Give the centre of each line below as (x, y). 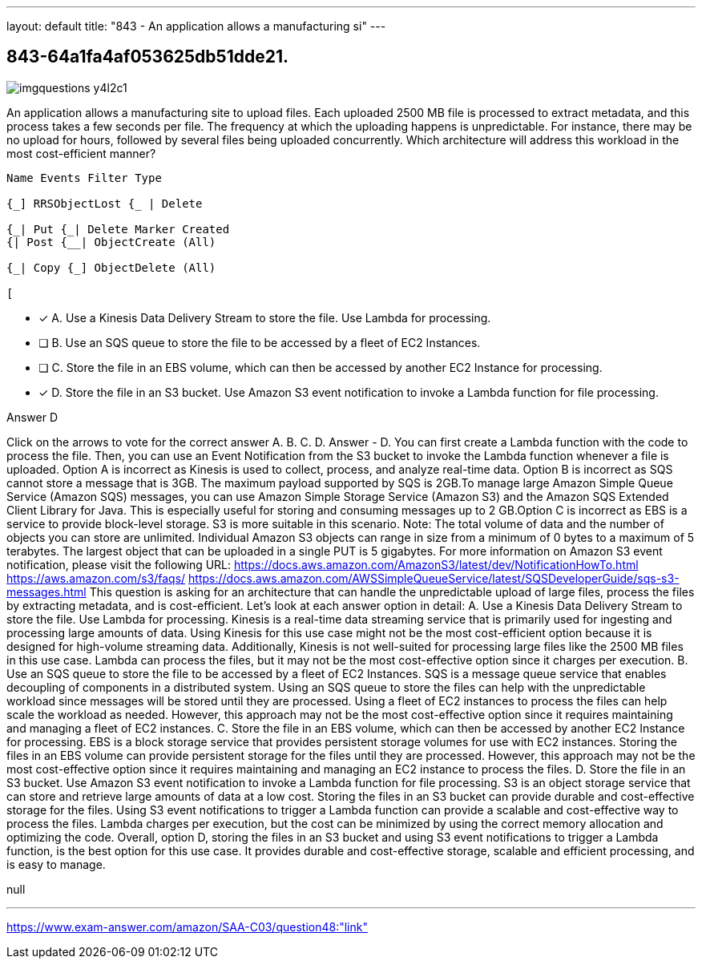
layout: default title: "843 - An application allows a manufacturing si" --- (196, 26)
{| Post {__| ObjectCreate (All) (111, 242)
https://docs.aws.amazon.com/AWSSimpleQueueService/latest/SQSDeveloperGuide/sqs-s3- (434, 578)
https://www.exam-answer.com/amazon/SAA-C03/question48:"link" (187, 927)
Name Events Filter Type (84, 178)
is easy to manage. (56, 864)
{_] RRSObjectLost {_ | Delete (105, 203)
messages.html (46, 592)
